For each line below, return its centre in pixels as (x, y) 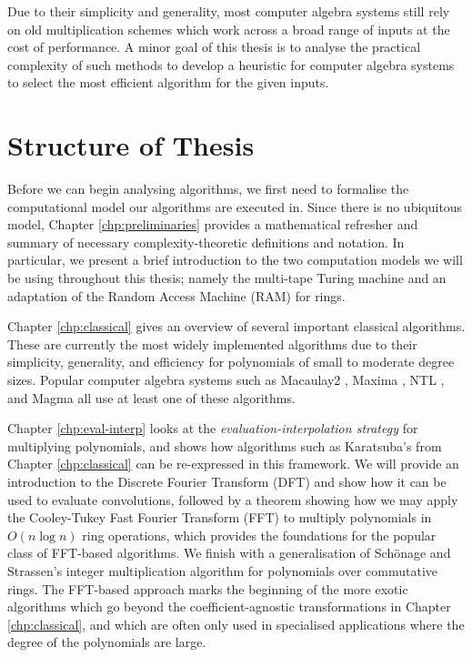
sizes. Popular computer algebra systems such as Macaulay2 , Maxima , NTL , (226, 380)
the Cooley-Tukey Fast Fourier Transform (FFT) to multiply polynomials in (220, 517)
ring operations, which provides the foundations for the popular (259, 535)
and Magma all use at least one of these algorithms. (151, 397)
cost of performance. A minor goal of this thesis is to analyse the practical (214, 47)
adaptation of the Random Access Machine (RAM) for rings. (176, 295)
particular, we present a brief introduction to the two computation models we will (235, 260)
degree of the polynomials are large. (107, 642)
